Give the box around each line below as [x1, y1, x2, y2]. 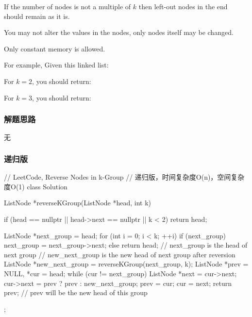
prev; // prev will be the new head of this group [4, 287, 148, 298]
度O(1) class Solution [4, 181, 67, 191]
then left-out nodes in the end [138, 1, 228, 11]
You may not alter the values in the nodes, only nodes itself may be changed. [4, 27, 234, 37]
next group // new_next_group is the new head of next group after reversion [4, 249, 235, 259]
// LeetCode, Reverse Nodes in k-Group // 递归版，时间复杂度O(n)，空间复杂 [4, 172, 245, 182]
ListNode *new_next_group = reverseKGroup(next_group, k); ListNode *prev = [4, 259, 249, 269]
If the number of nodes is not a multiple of [4, 1, 131, 11]
